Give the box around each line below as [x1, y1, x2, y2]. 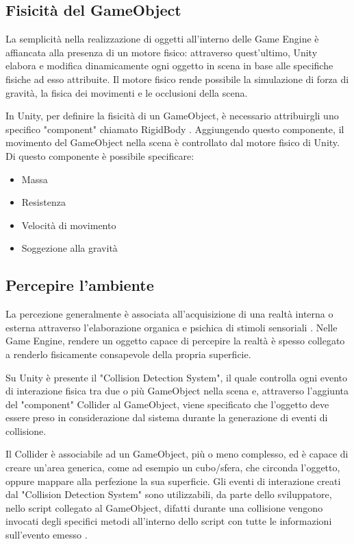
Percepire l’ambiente [5, 274, 154, 296]
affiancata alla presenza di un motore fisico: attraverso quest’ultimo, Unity [5, 45, 318, 59]
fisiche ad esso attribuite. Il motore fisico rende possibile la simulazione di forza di [5, 71, 349, 86]
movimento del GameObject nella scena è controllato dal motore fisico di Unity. [5, 135, 340, 150]
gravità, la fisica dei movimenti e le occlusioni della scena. [5, 85, 248, 99]
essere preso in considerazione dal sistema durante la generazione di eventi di [5, 410, 328, 425]
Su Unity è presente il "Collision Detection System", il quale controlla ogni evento [5, 370, 348, 384]
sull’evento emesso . [5, 528, 88, 542]
